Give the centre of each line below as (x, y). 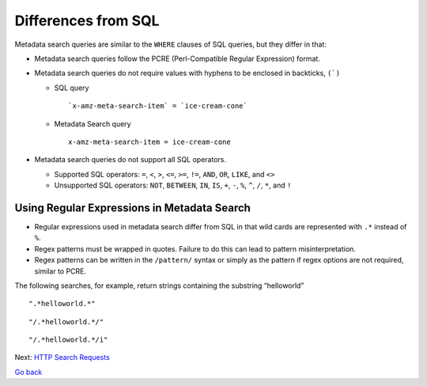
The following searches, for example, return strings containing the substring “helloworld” (159, 286)
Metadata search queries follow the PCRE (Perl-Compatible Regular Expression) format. (177, 59)
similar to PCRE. (60, 271)
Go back (28, 372)
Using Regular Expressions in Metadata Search (132, 208)
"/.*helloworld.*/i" (68, 340)
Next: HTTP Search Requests (62, 358)
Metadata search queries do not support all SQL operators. (130, 160)
